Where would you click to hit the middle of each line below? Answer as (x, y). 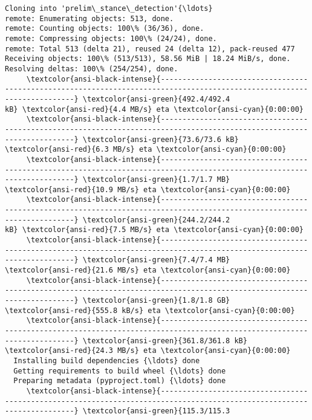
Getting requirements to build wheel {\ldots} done (120, 371)
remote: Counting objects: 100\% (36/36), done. (105, 29)
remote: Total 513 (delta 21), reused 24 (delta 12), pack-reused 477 (150, 49)
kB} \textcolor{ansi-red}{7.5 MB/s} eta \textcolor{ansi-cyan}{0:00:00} (154, 230)
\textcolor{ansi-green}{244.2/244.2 (156, 220)
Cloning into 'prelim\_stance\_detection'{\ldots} (109, 8)
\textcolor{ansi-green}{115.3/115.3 (156, 411)
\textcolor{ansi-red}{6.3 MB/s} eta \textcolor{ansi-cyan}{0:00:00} (146, 150)
